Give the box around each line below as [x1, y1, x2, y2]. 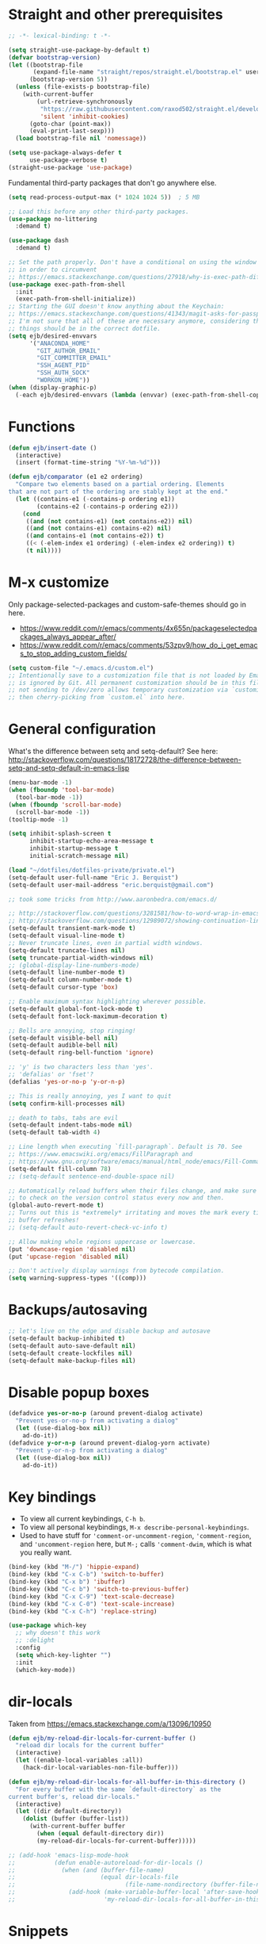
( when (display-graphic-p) [8, 383, 97, 392]
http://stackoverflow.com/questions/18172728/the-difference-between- [8, 755, 241, 764]
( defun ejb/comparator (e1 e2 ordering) [8, 473, 144, 481]
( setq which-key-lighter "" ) [15, 1651, 112, 1659]
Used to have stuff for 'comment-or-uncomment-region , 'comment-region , [19, 1531, 252, 1540]
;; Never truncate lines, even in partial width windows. [8, 939, 203, 947]
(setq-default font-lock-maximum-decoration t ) [8, 1012, 169, 1020]
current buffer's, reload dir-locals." [8, 1793, 140, 1800]
